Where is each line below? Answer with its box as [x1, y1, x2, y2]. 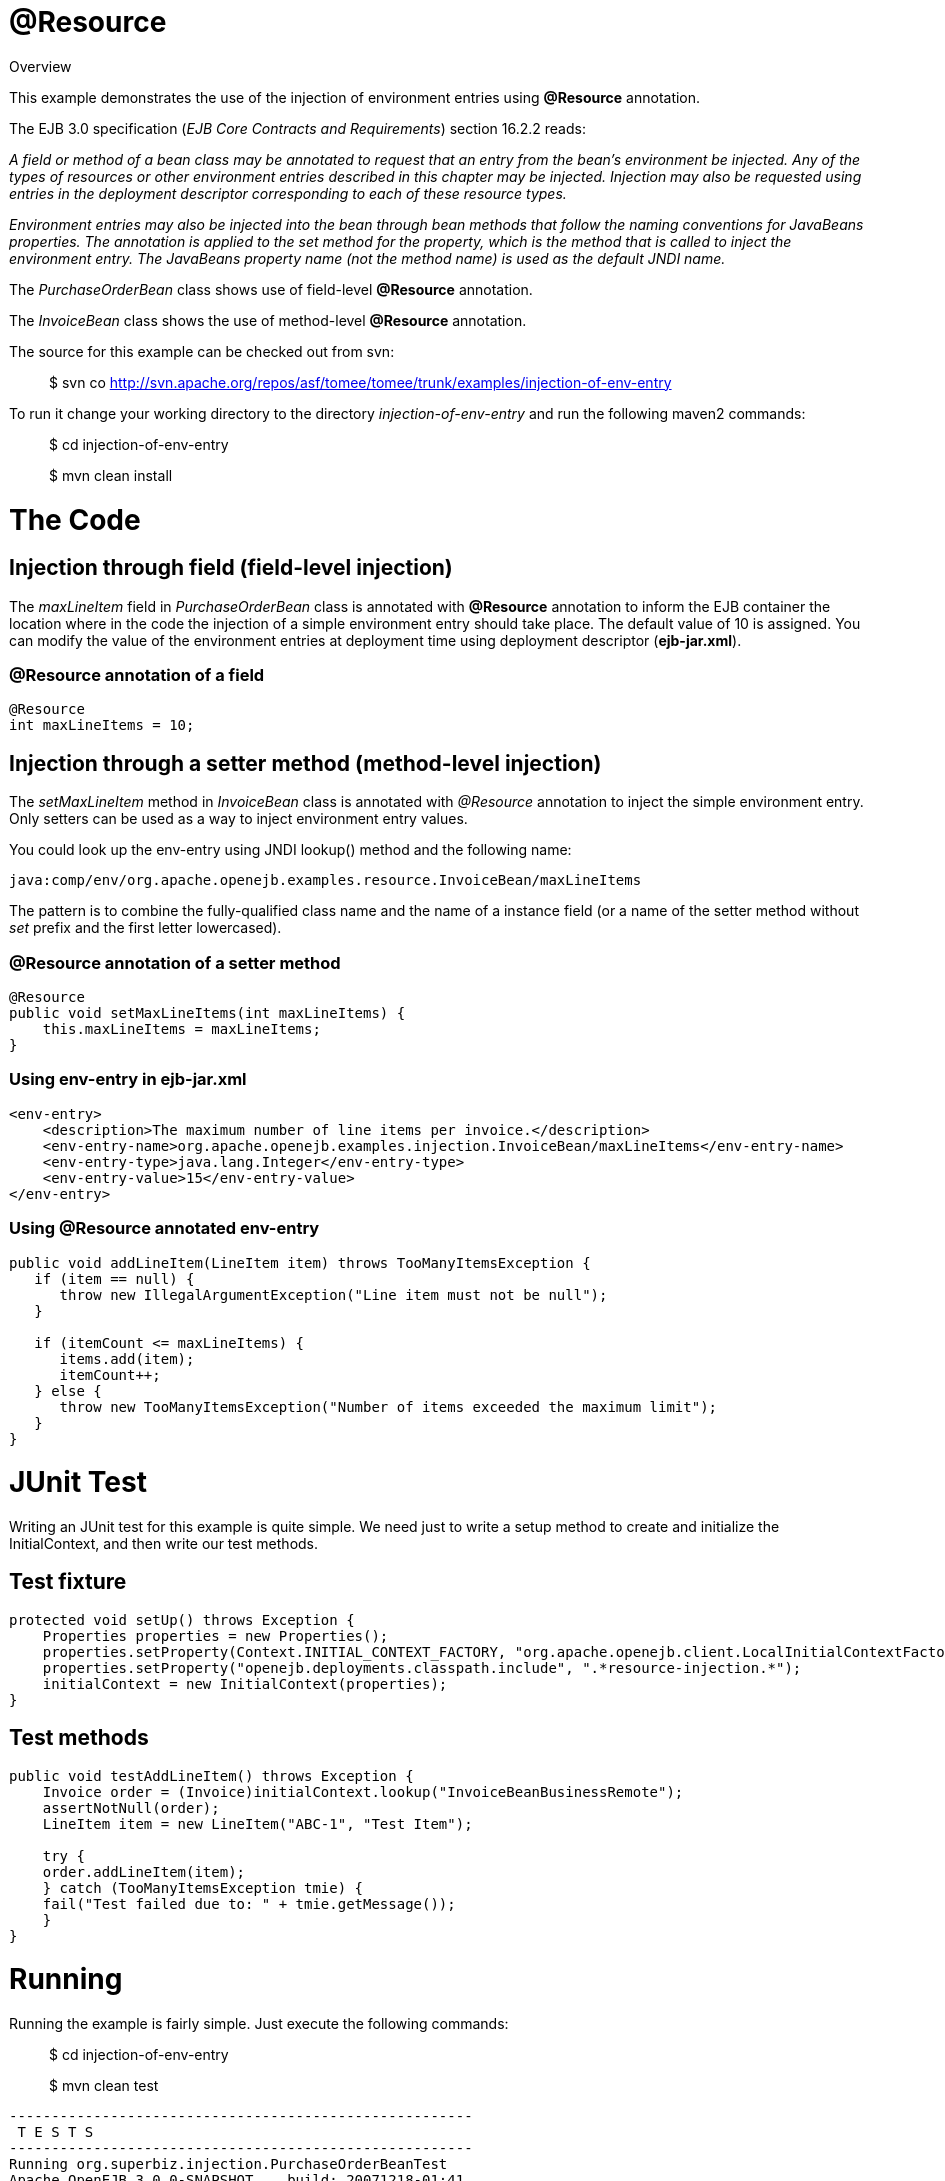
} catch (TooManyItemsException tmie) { [42, 1879, 364, 1896]
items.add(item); [59, 1350, 195, 1367]
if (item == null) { [34, 1270, 195, 1287]
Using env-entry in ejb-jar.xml [9, 1069, 247, 1090]
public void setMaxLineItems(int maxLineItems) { [9, 1005, 406, 1022]
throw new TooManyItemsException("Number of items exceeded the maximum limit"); [59, 1398, 718, 1415]
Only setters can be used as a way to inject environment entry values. [9, 810, 468, 828]
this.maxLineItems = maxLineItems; [42, 1021, 321, 1038]
